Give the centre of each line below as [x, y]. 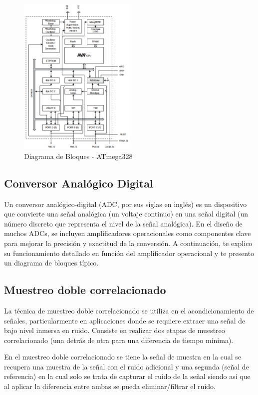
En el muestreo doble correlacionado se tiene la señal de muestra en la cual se [123, 357]
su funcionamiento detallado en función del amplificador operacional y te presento [129, 253]
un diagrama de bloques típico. [51, 263]
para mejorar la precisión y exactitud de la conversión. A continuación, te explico [128, 243]
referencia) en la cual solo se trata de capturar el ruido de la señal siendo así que [127, 376]
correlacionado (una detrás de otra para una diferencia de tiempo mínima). [119, 340]
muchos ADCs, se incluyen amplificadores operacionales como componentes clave [128, 233]
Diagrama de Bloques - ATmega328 [78, 156]
